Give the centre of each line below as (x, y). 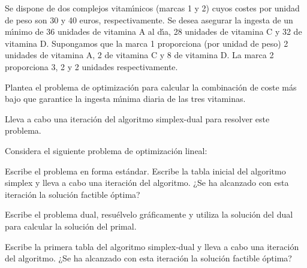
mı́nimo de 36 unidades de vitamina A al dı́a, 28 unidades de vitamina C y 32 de (153, 31)
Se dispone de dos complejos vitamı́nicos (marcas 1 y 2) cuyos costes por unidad (152, 8)
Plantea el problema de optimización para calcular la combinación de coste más (151, 87)
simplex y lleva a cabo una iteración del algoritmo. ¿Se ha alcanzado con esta (147, 183)
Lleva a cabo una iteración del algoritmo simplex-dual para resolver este (137, 118)
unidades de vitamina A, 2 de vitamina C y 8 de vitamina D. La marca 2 (139, 55)
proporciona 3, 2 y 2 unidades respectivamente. (91, 66)
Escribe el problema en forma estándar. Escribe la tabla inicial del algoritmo (145, 171)
